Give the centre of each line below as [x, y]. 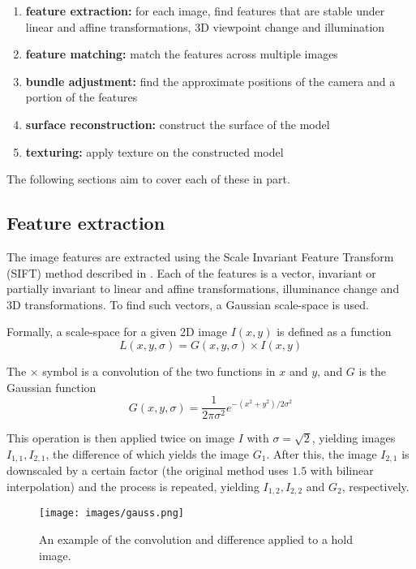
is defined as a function [334, 332]
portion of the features [81, 97]
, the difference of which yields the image [148, 453]
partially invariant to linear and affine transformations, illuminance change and [203, 289]
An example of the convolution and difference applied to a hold [196, 539]
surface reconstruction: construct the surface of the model [178, 124]
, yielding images [354, 438]
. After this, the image [322, 453]
